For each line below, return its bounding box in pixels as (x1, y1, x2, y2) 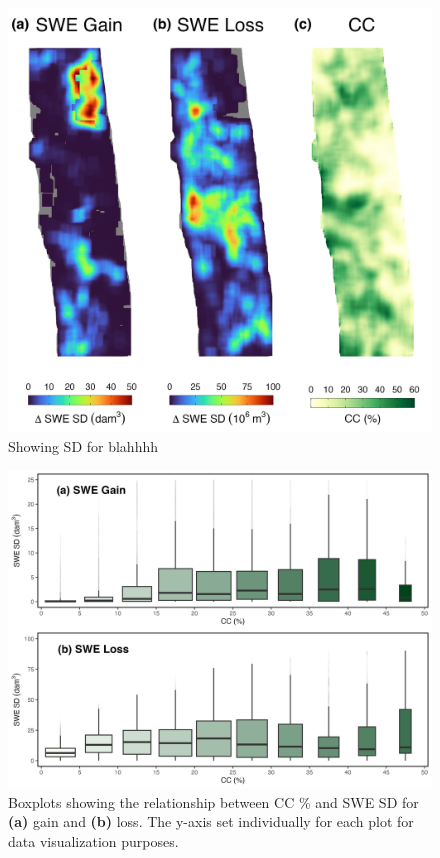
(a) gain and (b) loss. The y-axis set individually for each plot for (8, 811, 414, 832)
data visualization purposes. (8, 830, 179, 851)
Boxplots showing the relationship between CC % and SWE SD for (8, 791, 419, 812)
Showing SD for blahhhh (8, 435, 159, 456)
